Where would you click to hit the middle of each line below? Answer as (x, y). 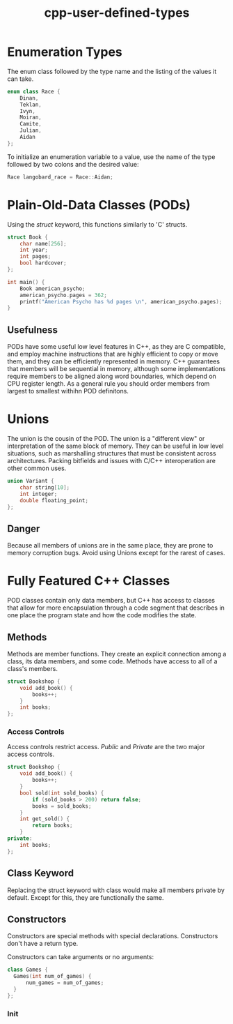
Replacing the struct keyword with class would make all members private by (116, 890)
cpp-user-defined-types (117, 13)
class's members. (32, 668)
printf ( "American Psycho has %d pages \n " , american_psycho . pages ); (121, 301)
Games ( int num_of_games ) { (53, 977)
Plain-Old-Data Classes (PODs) (99, 205)
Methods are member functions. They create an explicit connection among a (117, 654)
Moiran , (31, 118)
